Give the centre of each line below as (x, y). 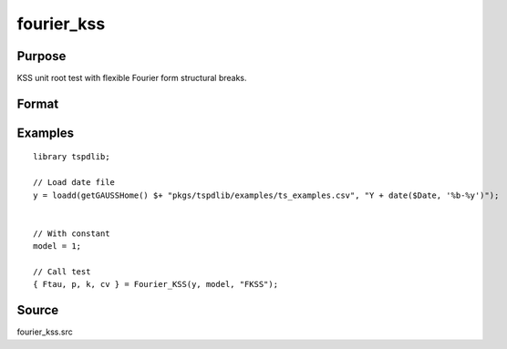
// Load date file (74, 183)
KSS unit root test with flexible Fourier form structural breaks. (132, 78)
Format (38, 103)
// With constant (72, 233)
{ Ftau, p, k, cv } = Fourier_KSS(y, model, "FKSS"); (155, 284)
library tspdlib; (72, 157)
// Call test (62, 272)
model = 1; (57, 246)
